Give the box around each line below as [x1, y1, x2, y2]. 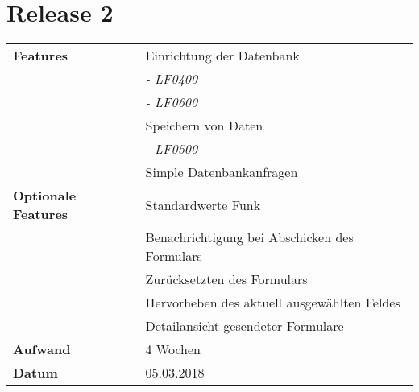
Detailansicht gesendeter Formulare [145, 316, 344, 336]
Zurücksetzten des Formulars [145, 270, 308, 289]
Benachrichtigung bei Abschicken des [145, 228, 354, 247]
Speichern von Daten [145, 116, 263, 135]
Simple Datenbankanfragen [145, 163, 298, 182]
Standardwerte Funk [145, 195, 261, 214]
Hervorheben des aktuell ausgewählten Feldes [145, 293, 400, 312]
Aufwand [13, 340, 71, 359]
